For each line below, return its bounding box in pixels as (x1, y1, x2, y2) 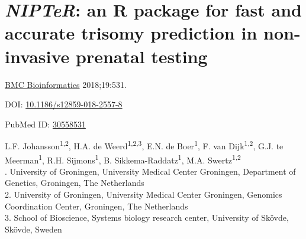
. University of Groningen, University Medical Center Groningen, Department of (5, 165, 296, 177)
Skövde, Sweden (5, 222, 62, 235)
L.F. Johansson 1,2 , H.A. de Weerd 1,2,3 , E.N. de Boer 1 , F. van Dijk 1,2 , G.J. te (5, 138, 284, 152)
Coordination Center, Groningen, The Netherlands (5, 199, 188, 212)
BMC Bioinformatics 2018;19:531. (5, 78, 127, 90)
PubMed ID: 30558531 (5, 117, 86, 130)
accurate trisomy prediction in (5, 21, 257, 45)
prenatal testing (76, 44, 208, 68)
